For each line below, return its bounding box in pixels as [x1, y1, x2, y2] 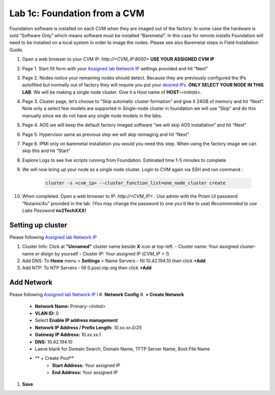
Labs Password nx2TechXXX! [22, 207, 87, 213]
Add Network [9, 278, 53, 287]
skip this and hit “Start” [22, 148, 71, 154]
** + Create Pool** [35, 355, 74, 361]
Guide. [9, 46, 23, 53]
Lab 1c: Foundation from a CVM [9, 8, 145, 19]
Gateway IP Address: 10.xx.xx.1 [35, 331, 101, 338]
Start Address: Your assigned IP [52, 362, 121, 369]
